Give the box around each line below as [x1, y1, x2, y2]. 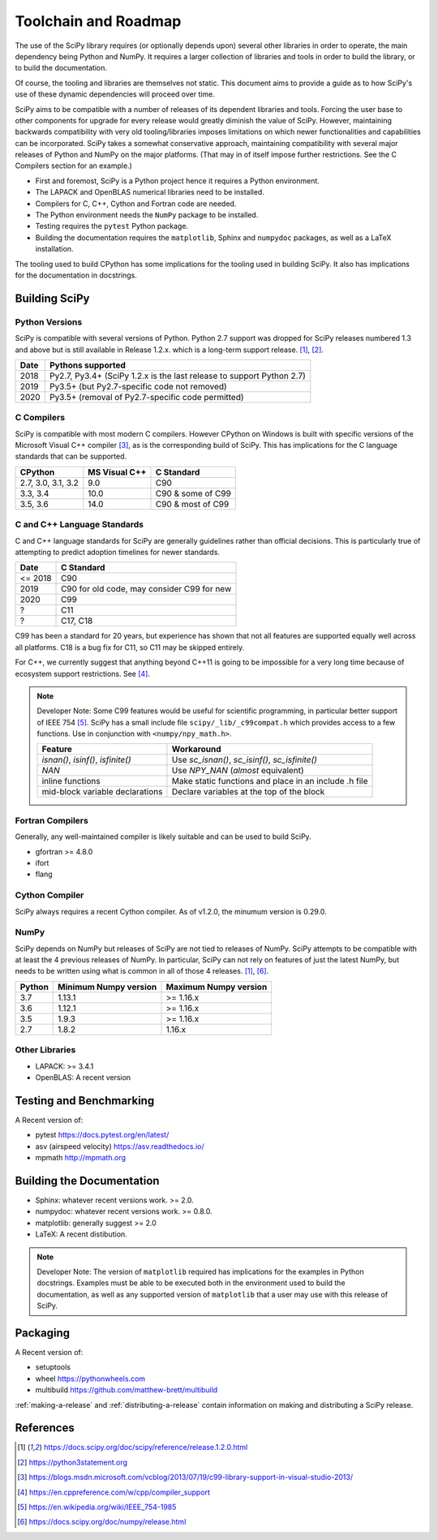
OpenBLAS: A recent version [35, 1073, 131, 1082]
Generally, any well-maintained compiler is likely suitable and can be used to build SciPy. [15, 832, 311, 841]
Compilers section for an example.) [15, 161, 133, 170]
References [15, 1421, 75, 1435]
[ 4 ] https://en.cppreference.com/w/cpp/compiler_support [17, 1487, 211, 1497]
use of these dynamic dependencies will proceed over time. [15, 89, 215, 99]
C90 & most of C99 [155, 498, 230, 510]
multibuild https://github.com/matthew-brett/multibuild [35, 1385, 218, 1395]
